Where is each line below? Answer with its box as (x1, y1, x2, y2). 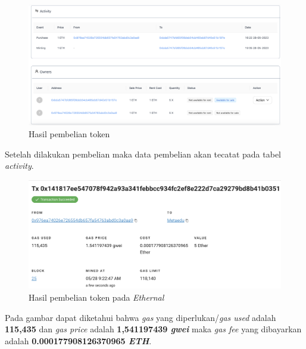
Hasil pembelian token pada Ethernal (29, 291, 164, 304)
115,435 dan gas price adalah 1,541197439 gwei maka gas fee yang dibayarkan (5, 323, 302, 335)
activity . (5, 159, 34, 172)
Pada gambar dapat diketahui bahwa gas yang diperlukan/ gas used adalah (5, 311, 276, 323)
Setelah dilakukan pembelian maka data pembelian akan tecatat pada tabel (5, 147, 281, 160)
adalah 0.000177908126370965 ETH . (5, 334, 152, 347)
